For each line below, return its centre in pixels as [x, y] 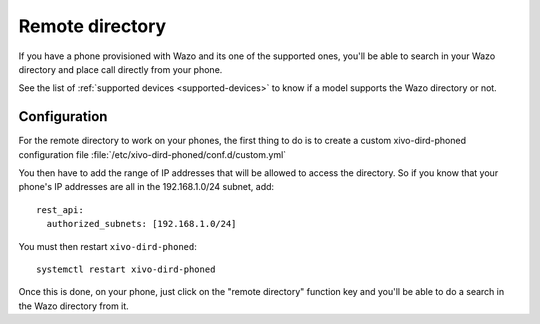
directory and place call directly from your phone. [120, 69]
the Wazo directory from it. [73, 306]
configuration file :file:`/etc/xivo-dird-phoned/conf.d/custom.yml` [152, 154]
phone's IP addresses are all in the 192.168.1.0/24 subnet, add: [146, 187]
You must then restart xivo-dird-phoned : [107, 246]
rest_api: [60, 209]
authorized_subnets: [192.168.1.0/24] [141, 224]
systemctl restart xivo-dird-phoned [126, 269]
